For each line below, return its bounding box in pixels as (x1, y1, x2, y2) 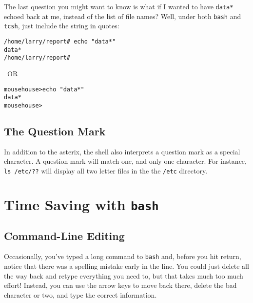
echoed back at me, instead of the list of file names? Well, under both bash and (4, 11, 241, 21)
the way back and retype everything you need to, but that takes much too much (4, 270, 243, 281)
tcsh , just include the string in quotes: (4, 21, 119, 31)
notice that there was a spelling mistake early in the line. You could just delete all (4, 260, 249, 271)
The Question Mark (4, 123, 106, 138)
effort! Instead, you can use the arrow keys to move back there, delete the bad (4, 280, 237, 290)
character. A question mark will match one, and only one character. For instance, (4, 156, 247, 166)
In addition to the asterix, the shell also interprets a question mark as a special (4, 146, 240, 156)
